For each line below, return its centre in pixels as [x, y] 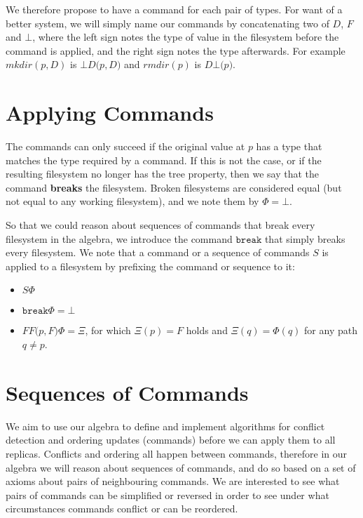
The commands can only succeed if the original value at [125, 146]
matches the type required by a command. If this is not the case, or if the [164, 160]
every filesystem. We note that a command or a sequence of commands [158, 252]
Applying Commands [110, 113]
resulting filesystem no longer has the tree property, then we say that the [163, 174]
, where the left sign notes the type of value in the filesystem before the [186, 37]
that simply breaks [305, 238]
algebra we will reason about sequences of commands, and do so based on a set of [181, 467]
